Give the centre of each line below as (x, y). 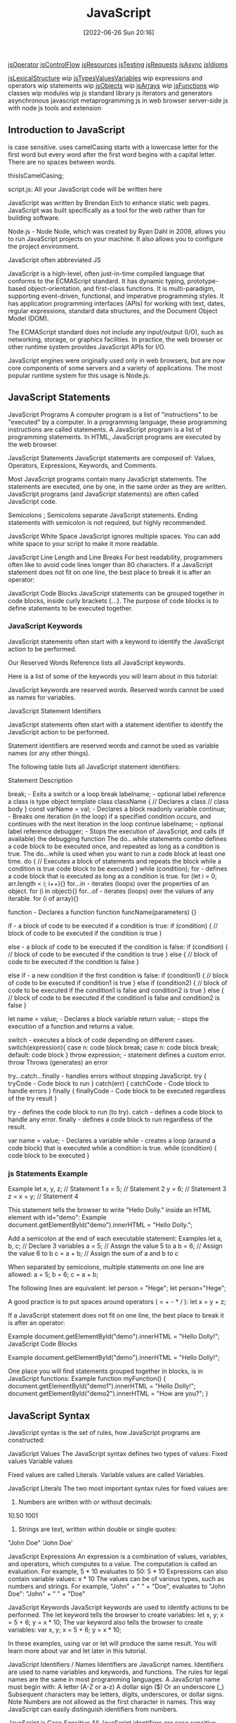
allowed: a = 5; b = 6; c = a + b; (53, 1275)
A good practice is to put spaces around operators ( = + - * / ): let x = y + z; (117, 1302)
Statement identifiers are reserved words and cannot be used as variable (113, 746)
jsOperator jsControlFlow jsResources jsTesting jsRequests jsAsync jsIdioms (118, 64)
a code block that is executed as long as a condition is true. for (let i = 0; (112, 876)
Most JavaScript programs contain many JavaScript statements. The (107, 479)
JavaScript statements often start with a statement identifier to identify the (116, 724)
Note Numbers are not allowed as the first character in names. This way (112, 1701)
